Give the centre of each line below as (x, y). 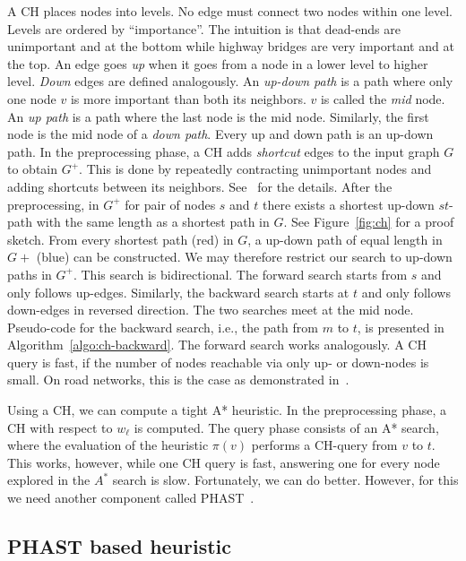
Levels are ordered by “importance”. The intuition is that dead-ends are (204, 28)
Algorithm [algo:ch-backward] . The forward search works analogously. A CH (217, 345)
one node (32, 98)
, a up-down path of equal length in (345, 239)
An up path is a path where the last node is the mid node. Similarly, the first (218, 116)
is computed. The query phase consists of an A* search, (286, 427)
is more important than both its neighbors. (188, 98)
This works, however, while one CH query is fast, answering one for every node (224, 462)
